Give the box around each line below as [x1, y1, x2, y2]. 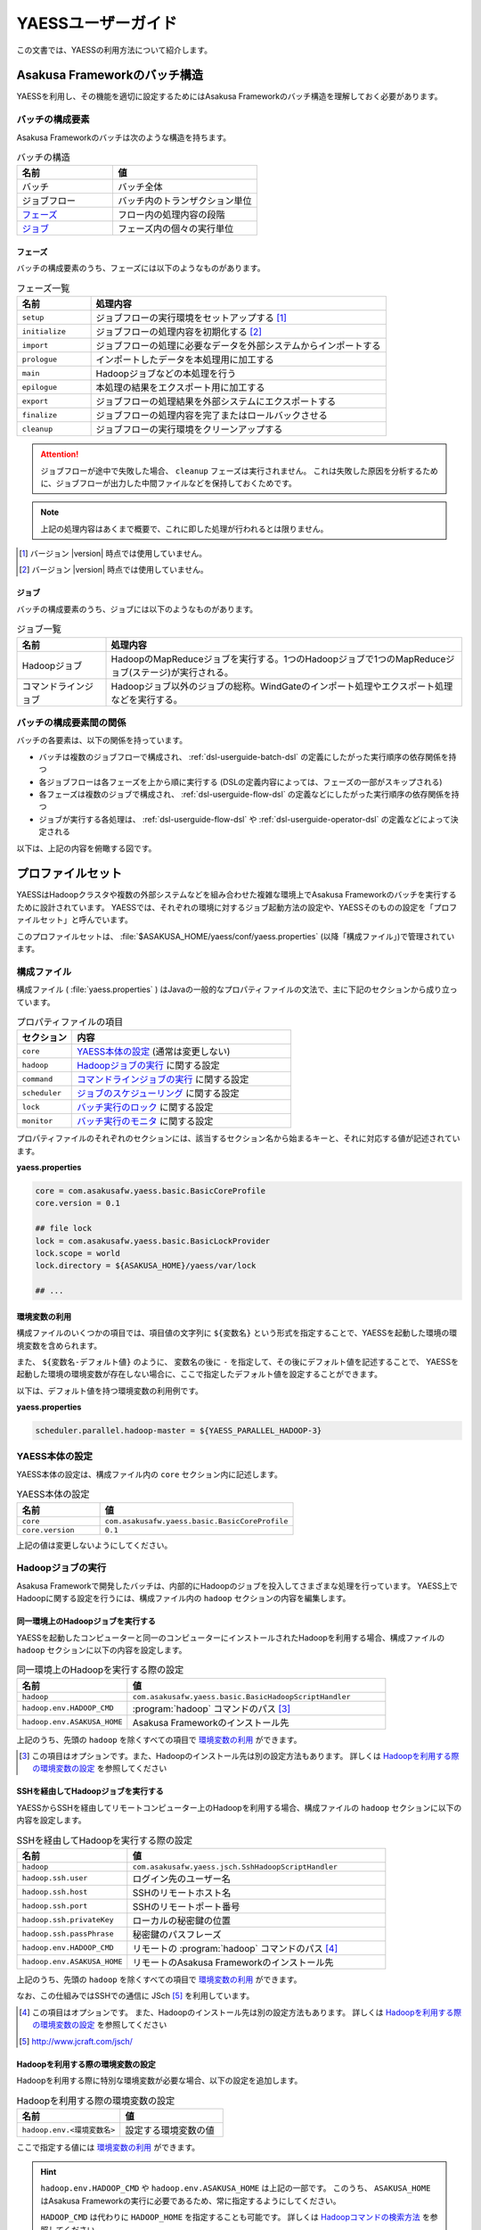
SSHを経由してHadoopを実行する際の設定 [16, 1834, 193, 1846]
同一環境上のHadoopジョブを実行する [16, 1615, 156, 1627]
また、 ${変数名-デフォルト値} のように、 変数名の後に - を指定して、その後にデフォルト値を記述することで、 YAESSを [16, 1356, 459, 1367]
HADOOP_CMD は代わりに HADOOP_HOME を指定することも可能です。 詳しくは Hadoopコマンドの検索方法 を [40, 2212, 431, 2223]
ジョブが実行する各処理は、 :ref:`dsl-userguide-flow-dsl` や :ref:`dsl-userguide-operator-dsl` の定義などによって [38, 814, 452, 824]
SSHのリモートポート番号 [132, 1900, 240, 1912]
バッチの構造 [16, 152, 71, 164]
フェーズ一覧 [16, 282, 70, 294]
